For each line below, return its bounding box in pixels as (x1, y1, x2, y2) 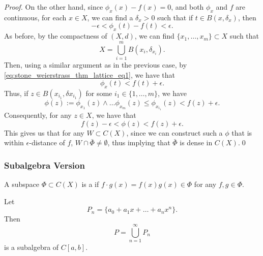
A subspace (4, 179, 39, 189)
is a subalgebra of (4, 241, 59, 252)
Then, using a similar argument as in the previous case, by (4, 59, 187, 70)
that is (231, 127, 252, 138)
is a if (81, 179, 99, 189)
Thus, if (4, 87, 28, 98)
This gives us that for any (4, 127, 84, 138)
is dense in (180, 137, 213, 148)
